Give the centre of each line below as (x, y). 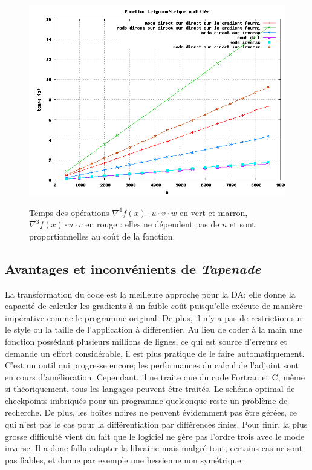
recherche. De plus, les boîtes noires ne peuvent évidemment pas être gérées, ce (151, 412)
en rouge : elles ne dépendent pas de (152, 224)
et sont (242, 224)
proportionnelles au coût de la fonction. (102, 236)
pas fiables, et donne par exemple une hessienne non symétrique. (124, 459)
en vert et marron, (214, 212)
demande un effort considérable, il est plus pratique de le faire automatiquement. (155, 353)
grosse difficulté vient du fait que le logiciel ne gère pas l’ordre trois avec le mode (155, 436)
